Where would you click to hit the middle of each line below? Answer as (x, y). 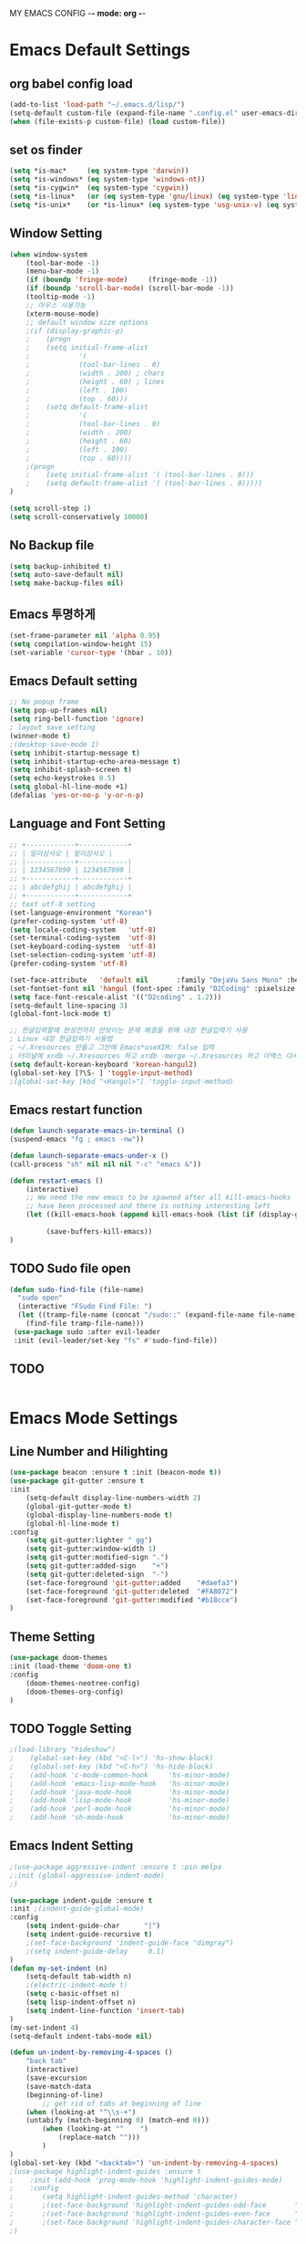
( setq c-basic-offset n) (73, 1994)
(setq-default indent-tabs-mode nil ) (81, 2036)
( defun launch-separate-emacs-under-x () (89, 1155)
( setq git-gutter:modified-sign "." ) (97, 1558)
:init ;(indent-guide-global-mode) (77, 1909)
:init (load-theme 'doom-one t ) (71, 1666)
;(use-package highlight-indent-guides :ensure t (106, 2171)
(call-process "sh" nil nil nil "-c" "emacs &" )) (106, 1164)
